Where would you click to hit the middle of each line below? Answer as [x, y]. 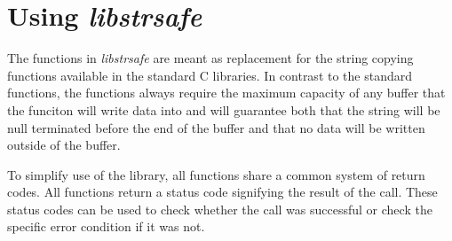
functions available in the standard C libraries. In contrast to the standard [210, 75]
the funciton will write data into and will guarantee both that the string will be [224, 109]
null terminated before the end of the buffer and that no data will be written [216, 127]
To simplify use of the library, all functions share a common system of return [216, 174]
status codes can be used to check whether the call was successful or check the [220, 209]
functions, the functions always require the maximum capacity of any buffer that [226, 93]
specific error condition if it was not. [106, 226]
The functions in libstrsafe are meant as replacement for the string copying [210, 58]
